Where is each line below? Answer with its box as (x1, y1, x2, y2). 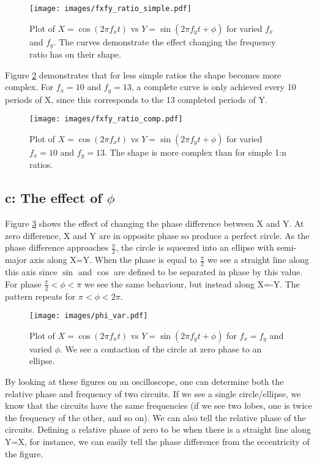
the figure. (5, 447, 43, 460)
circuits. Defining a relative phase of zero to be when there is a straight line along (5, 423, 311, 436)
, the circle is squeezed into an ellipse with (116, 241, 274, 254)
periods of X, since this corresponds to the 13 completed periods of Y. (5, 93, 267, 105)
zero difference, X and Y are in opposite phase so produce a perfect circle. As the (5, 229, 310, 242)
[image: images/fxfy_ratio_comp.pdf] (29, 115, 183, 124)
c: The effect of (5, 188, 102, 207)
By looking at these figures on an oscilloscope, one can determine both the (5, 375, 284, 387)
